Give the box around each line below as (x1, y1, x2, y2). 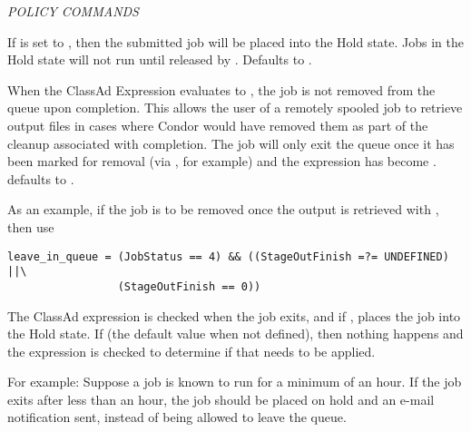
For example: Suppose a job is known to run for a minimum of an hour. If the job (7, 372, 462, 391)
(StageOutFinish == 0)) (117, 280, 261, 293)
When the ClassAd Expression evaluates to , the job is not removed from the (7, 80, 436, 99)
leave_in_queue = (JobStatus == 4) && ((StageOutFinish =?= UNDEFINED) (7, 250, 449, 263)
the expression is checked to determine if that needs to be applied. (7, 341, 376, 360)
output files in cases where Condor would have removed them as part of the (7, 115, 428, 134)
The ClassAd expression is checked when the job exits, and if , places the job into (7, 306, 461, 325)
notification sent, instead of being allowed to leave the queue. (7, 407, 347, 427)
